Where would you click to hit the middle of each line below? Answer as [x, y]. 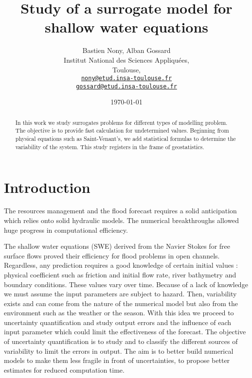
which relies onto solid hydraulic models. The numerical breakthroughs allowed [122, 220]
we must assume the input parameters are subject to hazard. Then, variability [120, 294]
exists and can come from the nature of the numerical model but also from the [121, 303]
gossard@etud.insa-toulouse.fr [126, 86]
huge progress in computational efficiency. [66, 230]
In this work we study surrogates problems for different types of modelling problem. [121, 122]
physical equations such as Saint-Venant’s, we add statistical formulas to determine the [126, 139]
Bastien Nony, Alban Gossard [126, 50]
